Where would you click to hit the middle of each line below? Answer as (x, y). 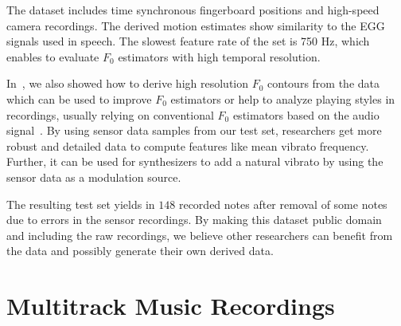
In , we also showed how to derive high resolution (128, 83)
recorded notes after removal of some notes (283, 204)
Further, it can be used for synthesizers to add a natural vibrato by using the (195, 161)
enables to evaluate (53, 56)
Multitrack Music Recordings (171, 306)
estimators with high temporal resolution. (219, 56)
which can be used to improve (79, 98)
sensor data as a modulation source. (94, 177)
